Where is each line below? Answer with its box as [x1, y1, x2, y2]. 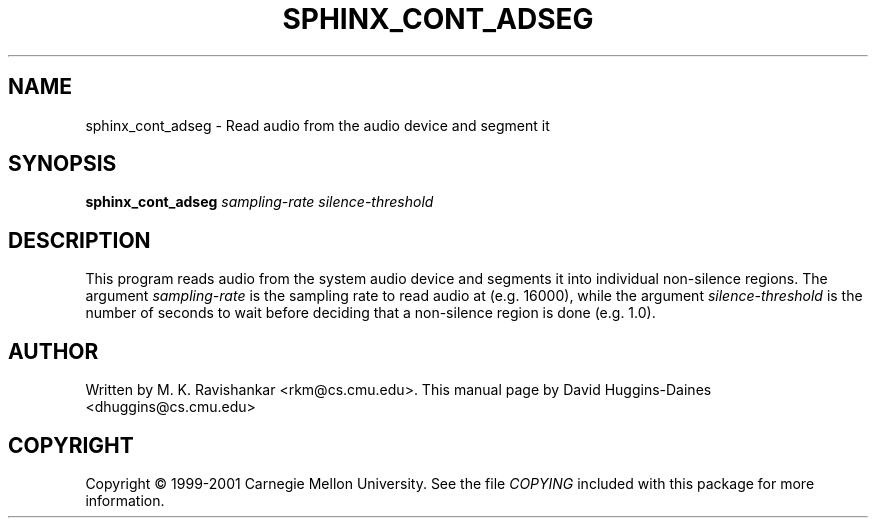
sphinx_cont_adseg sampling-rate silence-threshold [85, 193, 434, 211]
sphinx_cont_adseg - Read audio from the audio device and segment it [85, 116, 550, 134]
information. [85, 491, 165, 509]
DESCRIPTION [8, 227, 151, 253]
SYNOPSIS [8, 151, 117, 177]
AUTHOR [8, 338, 99, 364]
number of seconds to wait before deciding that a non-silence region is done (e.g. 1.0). [85, 304, 656, 322]
